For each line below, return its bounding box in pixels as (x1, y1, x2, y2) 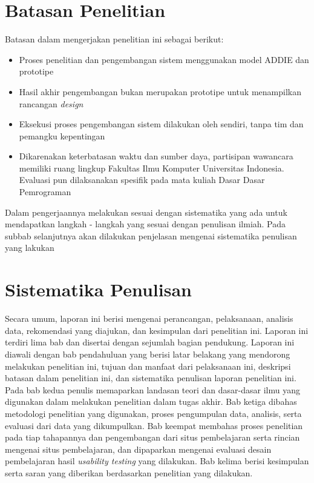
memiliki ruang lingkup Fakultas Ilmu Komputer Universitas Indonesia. (19, 161, 284, 174)
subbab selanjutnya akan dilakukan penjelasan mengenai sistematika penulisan (5, 229, 297, 242)
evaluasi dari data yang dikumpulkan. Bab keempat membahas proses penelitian (5, 419, 303, 431)
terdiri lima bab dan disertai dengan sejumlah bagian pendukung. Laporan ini (5, 336, 295, 348)
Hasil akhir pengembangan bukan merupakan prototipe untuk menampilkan (19, 85, 301, 98)
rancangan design (19, 97, 83, 110)
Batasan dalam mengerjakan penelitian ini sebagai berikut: (5, 33, 224, 45)
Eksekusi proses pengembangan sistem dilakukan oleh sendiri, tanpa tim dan (19, 118, 304, 130)
